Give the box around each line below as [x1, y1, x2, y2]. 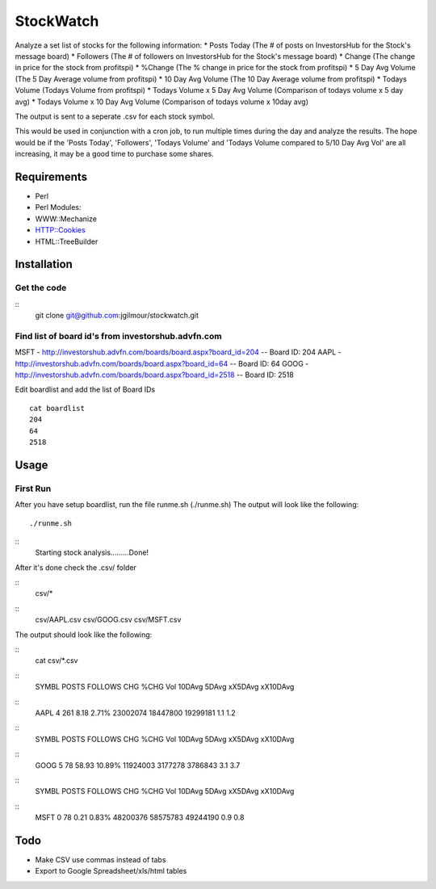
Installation [15, 258, 73, 271]
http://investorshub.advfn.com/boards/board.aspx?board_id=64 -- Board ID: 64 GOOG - [15, 359, 309, 368]
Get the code [15, 283, 67, 294]
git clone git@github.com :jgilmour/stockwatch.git [35, 311, 199, 321]
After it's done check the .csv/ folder [15, 562, 137, 572]
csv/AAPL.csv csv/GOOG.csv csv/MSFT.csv [35, 614, 182, 625]
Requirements [15, 170, 88, 183]
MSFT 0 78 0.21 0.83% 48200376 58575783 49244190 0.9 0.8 [35, 812, 245, 823]
